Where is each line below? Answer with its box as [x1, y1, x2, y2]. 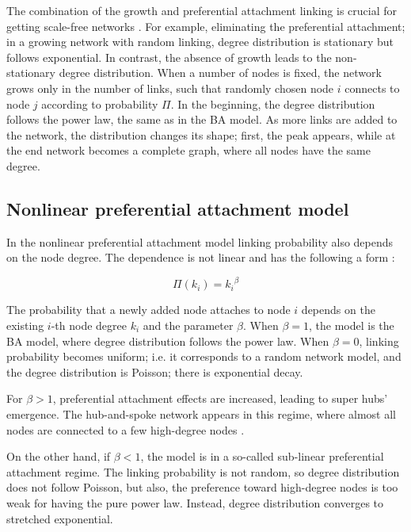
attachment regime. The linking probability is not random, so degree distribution [6, 463, 400, 480]
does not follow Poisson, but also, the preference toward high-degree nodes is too [6, 479, 398, 496]
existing [6, 317, 44, 334]
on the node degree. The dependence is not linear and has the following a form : [6, 249, 395, 266]
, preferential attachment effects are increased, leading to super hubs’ [52, 390, 388, 407]
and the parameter [143, 317, 234, 334]
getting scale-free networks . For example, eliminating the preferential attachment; [6, 17, 405, 34]
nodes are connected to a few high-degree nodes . [6, 421, 245, 438]
